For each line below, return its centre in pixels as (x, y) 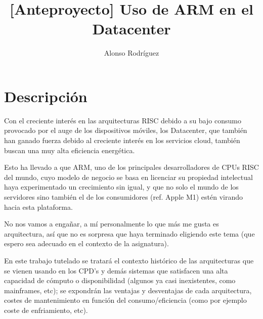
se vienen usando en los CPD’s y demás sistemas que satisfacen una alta (116, 270)
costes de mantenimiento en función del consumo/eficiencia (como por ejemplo (125, 300)
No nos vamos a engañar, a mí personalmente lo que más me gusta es (112, 224)
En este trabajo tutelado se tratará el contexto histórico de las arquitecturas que (129, 260)
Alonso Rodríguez (131, 53)
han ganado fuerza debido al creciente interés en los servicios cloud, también (122, 140)
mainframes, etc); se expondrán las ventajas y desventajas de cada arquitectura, (128, 290)
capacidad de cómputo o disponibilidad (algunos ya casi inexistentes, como (120, 280)
